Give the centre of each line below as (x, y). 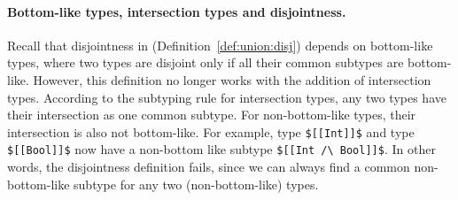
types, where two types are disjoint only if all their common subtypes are (206, 62)
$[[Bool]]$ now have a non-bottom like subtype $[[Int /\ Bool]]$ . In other (221, 149)
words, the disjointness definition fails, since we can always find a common (209, 167)
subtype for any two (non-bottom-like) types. (196, 184)
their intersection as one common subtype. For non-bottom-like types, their (212, 115)
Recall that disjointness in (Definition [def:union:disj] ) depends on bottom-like (220, 45)
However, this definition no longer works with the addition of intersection (232, 79)
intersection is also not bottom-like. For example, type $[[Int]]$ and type (211, 131)
